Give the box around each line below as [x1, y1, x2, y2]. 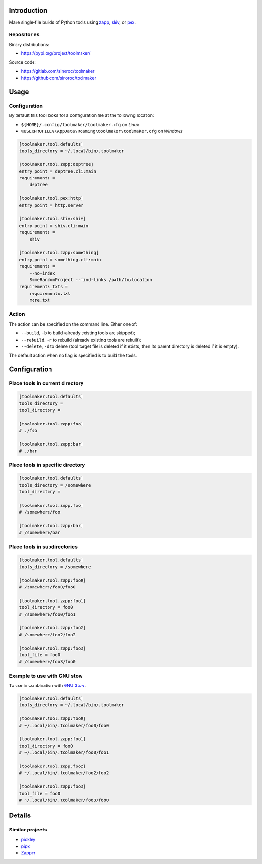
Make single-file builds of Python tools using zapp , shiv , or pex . [9, 19, 136, 25]
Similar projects [9, 826, 47, 833]
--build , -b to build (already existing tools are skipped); [21, 330, 136, 336]
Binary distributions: [9, 41, 49, 47]
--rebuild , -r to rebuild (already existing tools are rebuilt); [21, 337, 142, 342]
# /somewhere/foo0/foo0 [19, 585, 76, 590]
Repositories [9, 32, 40, 38]
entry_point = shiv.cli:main [19, 223, 89, 228]
